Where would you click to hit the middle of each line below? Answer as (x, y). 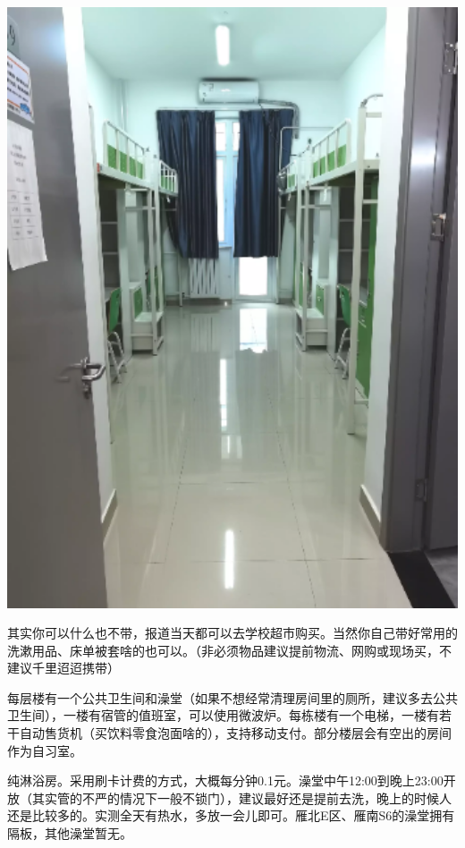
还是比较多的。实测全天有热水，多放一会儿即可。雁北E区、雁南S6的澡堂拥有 (231, 815)
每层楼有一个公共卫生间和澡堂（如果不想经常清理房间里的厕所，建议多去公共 (232, 697)
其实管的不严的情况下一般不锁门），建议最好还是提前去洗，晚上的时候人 (241, 797)
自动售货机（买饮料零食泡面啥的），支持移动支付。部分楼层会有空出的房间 (235, 733)
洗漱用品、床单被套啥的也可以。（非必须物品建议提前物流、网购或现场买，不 (229, 650)
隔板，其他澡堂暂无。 (70, 833)
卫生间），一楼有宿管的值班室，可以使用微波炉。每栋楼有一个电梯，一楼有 (223, 715)
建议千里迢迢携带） (63, 668)
